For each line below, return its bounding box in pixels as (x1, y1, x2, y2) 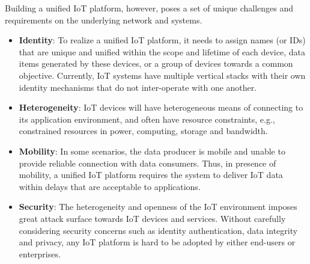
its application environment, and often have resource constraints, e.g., (19, 112, 275, 125)
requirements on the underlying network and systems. (5, 13, 202, 26)
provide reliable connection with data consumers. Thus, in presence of (19, 156, 276, 169)
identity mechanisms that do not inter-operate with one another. (19, 81, 257, 93)
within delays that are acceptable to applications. (19, 180, 201, 192)
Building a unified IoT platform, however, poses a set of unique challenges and (5, 2, 294, 14)
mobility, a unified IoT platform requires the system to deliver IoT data (19, 168, 283, 181)
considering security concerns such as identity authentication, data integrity (19, 224, 298, 236)
